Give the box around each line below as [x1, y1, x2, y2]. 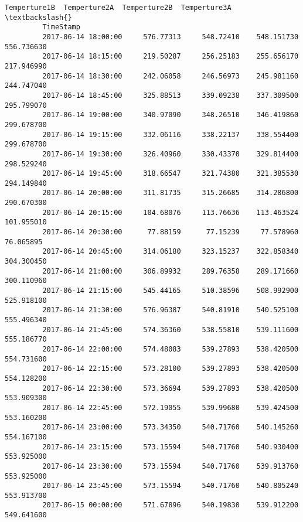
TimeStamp [42, 23, 80, 32]
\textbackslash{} [5, 13, 72, 22]
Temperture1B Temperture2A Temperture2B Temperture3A [5, 4, 231, 12]
